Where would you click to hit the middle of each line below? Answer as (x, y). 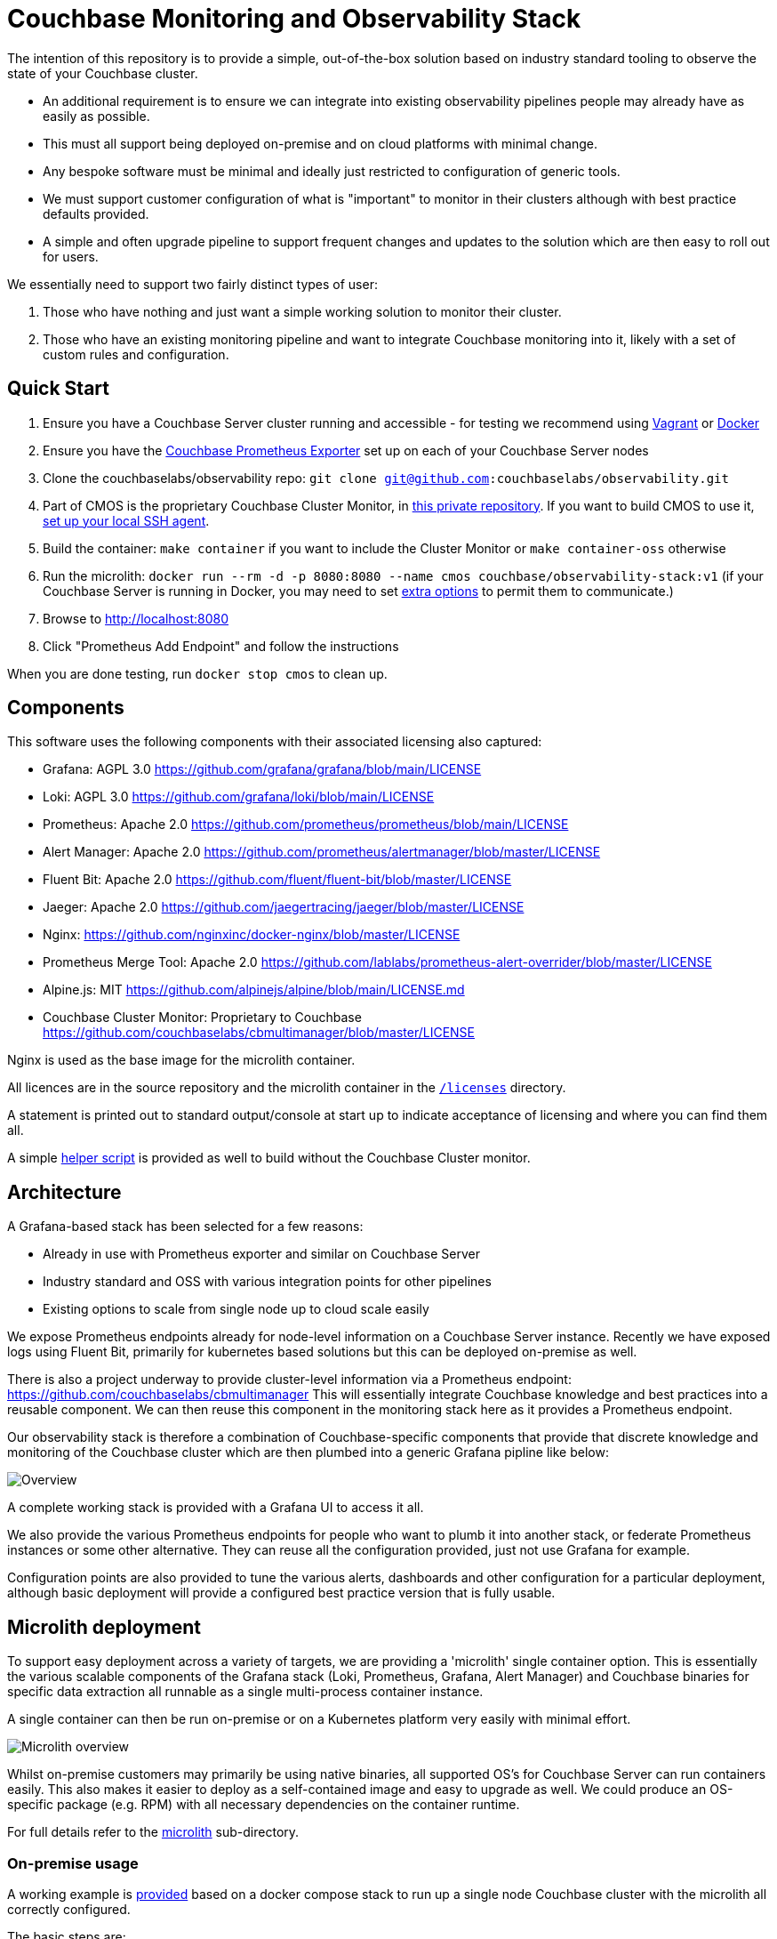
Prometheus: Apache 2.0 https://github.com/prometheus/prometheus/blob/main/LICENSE (306, 825)
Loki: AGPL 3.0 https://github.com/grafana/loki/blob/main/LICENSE (239, 797)
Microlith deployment (104, 1627)
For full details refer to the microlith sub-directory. (153, 1832)
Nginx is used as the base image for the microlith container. (181, 1060)
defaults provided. (96, 213)
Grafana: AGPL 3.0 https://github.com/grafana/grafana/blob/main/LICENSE (262, 769)
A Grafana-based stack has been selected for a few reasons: (185, 1227)
